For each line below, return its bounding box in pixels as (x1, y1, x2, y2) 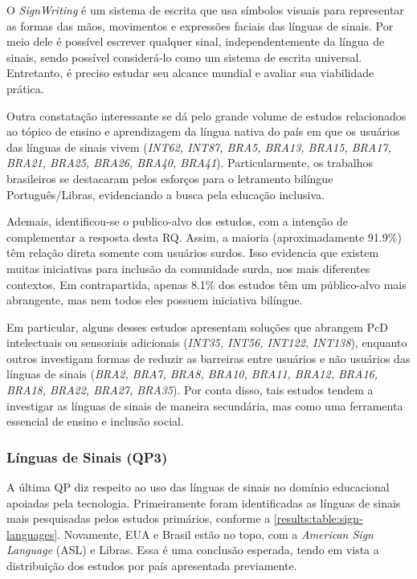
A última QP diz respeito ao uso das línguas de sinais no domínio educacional (6, 479, 390, 495)
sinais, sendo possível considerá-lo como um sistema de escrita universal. (6, 48, 362, 65)
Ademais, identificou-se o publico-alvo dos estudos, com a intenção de (6, 213, 349, 230)
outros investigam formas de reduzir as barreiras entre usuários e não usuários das (6, 349, 411, 366)
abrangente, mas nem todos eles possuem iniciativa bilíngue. (6, 292, 303, 308)
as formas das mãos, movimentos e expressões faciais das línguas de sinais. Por (6, 17, 394, 34)
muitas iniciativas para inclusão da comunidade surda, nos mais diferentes (6, 259, 370, 276)
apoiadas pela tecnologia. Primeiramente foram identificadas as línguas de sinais (6, 494, 401, 511)
